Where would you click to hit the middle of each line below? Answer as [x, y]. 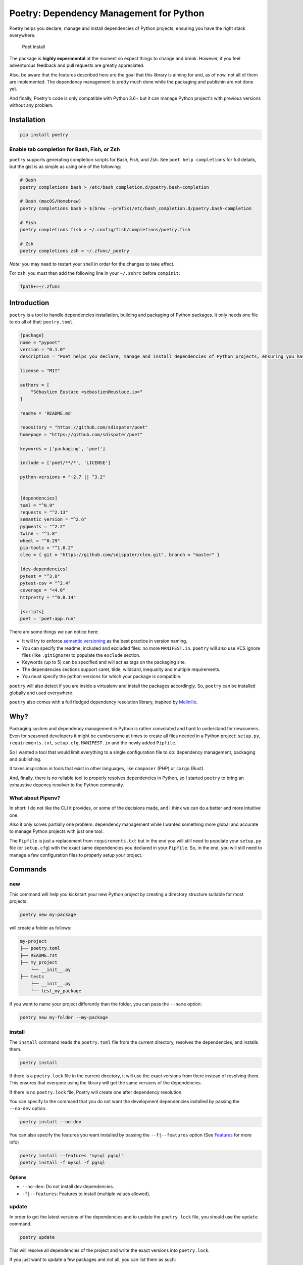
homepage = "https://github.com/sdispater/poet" [81, 434]
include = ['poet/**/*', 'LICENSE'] [65, 463]
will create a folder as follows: [40, 928]
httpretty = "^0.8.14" [48, 597]
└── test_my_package [56, 991]
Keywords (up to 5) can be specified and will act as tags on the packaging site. [104, 662]
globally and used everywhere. [41, 693]
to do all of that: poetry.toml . [42, 322]
